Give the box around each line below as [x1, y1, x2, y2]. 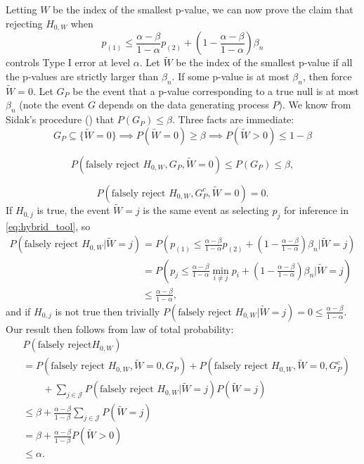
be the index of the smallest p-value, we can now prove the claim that [53, 2, 353, 16]
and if [6, 303, 31, 318]
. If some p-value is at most [171, 68, 290, 83]
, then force [302, 68, 352, 83]
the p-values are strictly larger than [6, 68, 159, 83]
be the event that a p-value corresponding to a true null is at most [72, 83, 359, 98]
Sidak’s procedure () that [6, 112, 115, 127]
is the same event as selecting [143, 203, 269, 218]
